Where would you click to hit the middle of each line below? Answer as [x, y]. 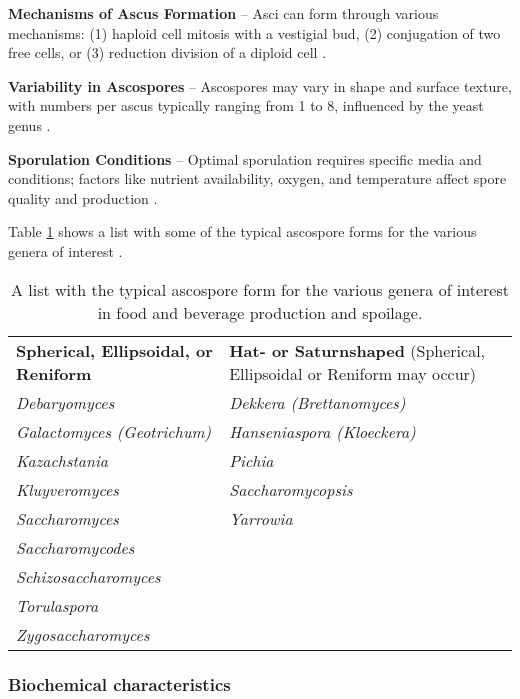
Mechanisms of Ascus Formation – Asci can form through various [223, 13]
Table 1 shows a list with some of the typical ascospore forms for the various [242, 231]
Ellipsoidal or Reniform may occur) [353, 373]
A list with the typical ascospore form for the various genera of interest [260, 289]
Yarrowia [261, 518]
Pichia [251, 460]
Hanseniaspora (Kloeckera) [322, 431]
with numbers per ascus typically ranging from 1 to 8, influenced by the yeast [246, 105]
